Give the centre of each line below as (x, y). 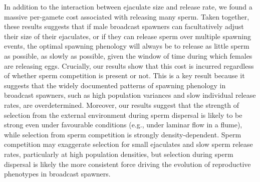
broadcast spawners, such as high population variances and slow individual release (130, 95)
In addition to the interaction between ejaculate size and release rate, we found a (128, 7)
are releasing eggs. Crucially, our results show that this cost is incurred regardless (129, 65)
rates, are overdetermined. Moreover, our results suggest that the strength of (122, 105)
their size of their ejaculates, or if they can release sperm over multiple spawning (127, 36)
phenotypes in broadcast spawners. (57, 174)
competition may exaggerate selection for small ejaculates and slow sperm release (128, 144)
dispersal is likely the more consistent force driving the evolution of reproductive (127, 164)
